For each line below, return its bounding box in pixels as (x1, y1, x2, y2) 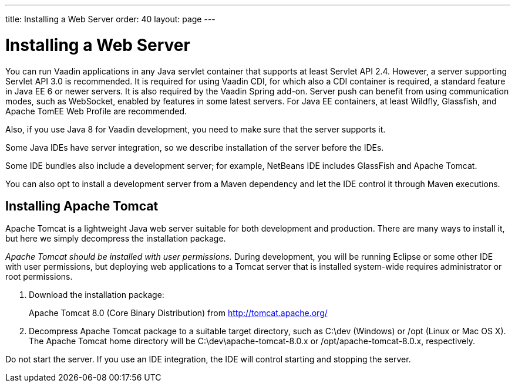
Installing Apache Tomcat (5, 198, 159, 213)
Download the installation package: (29, 290, 164, 300)
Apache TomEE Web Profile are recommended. (5, 106, 187, 116)
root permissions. (5, 271, 73, 282)
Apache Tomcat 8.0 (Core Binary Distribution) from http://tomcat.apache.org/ (29, 308, 328, 318)
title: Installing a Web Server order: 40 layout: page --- (5, 14, 216, 24)
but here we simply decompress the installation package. (5, 233, 226, 244)
